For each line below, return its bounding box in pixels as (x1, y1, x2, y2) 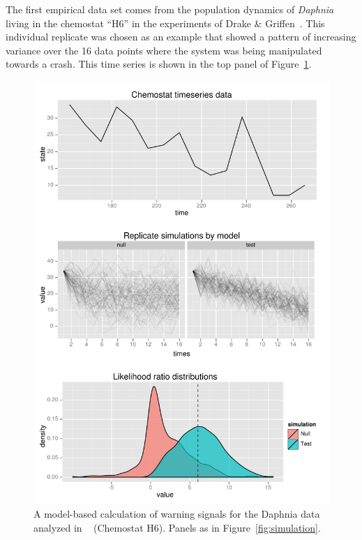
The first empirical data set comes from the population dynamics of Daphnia (6, 2, 334, 16)
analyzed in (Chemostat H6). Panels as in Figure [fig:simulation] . (33, 520, 321, 534)
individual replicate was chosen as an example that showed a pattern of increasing (6, 29, 356, 44)
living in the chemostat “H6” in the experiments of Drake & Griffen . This (6, 15, 325, 30)
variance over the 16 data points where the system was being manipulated (6, 43, 322, 57)
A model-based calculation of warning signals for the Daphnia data (33, 506, 320, 520)
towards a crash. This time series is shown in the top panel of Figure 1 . (6, 57, 312, 71)
